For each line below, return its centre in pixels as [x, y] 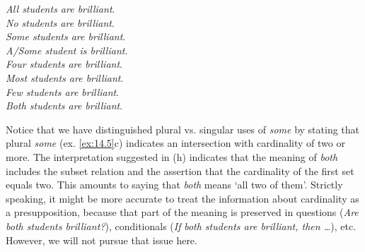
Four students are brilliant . [64, 64]
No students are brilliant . [60, 22]
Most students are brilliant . [65, 77]
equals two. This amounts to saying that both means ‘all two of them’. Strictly [174, 185]
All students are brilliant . [60, 8]
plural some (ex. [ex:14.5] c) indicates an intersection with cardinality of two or [175, 143]
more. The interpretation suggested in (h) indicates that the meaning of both [172, 156]
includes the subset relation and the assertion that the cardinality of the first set [180, 170]
